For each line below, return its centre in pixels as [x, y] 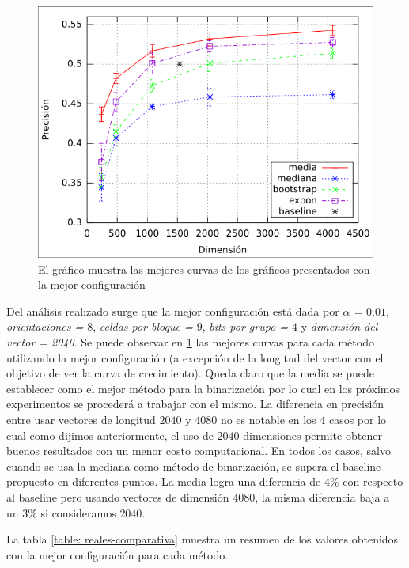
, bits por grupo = [245, 326]
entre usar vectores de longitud [81, 419]
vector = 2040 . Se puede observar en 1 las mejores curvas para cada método [190, 341]
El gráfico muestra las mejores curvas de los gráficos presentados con [204, 269]
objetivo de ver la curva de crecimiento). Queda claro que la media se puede [190, 373]
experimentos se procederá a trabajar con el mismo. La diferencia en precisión [195, 404]
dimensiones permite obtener [312, 435]
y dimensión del [339, 326]
